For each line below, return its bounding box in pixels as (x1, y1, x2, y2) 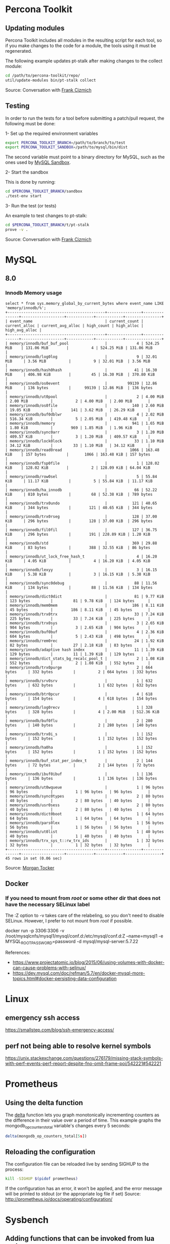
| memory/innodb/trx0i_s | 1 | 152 (5, 732, 153, 737)
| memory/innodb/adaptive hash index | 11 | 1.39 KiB (5, 647, 164, 652)
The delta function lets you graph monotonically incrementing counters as (5, 1112, 159, 1118)
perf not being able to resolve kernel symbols (5, 1042, 151, 1050)
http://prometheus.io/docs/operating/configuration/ (5, 1196, 113, 1202)
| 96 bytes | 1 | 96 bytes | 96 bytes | (5, 789, 151, 794)
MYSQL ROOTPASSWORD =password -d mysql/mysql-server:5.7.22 (5, 939, 139, 946)
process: (5, 1166, 24, 1172)
